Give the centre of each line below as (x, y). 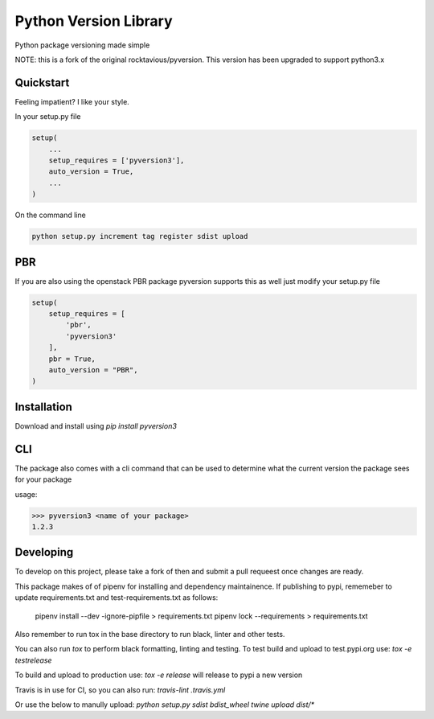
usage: (26, 494)
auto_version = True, (91, 172)
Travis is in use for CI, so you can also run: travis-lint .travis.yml (120, 690)
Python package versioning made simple (82, 45)
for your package (43, 479)
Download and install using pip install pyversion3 (96, 425)
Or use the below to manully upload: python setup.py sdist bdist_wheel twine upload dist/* (165, 705)
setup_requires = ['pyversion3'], (117, 160)
